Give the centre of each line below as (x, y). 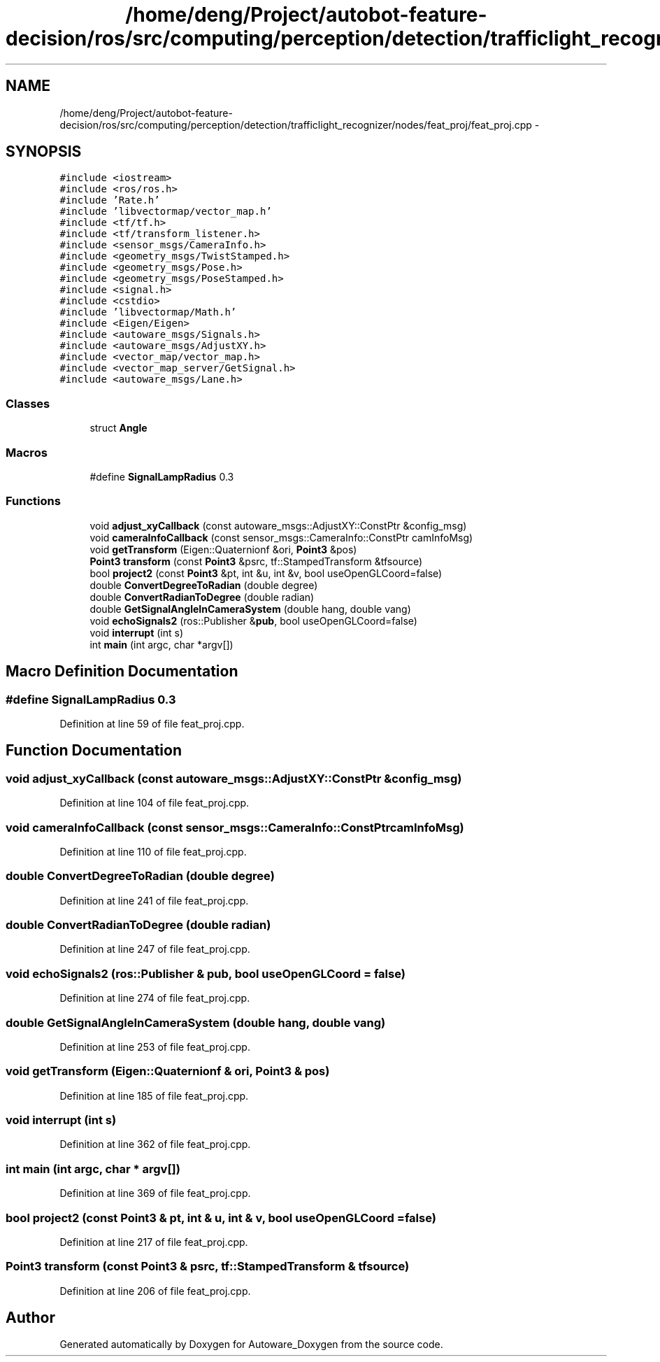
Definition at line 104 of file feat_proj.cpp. (155, 803)
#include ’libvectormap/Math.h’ (148, 312)
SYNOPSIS (44, 152)
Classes (28, 403)
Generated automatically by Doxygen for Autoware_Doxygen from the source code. (251, 1345)
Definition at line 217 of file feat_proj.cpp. (154, 1242)
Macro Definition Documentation (122, 672)
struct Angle (119, 428)
